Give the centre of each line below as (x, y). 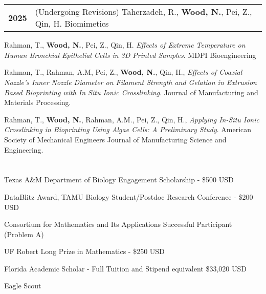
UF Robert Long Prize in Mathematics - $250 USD (84, 251)
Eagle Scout (23, 286)
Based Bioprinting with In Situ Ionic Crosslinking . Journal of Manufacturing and (131, 92)
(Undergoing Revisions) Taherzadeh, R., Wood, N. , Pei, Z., (143, 12)
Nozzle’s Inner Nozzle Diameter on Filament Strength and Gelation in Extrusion (130, 82)
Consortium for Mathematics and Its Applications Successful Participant (118, 224)
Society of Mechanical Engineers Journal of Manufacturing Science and (115, 139)
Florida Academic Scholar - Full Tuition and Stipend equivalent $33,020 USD (125, 268)
